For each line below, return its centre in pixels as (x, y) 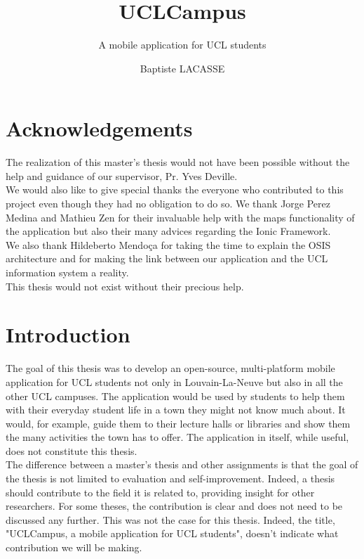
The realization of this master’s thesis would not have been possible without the (178, 162)
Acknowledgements (99, 128)
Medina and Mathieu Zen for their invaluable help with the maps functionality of (180, 217)
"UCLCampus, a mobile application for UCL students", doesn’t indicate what (172, 533)
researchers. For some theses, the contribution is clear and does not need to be (174, 506)
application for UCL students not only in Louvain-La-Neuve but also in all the (174, 381)
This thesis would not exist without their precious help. (125, 286)
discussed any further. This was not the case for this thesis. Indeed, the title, (170, 519)
